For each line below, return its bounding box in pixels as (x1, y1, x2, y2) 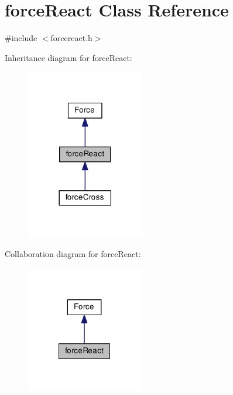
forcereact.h (50, 32, 92, 44)
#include (5, 32, 37, 44)
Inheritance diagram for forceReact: (5, 51, 132, 63)
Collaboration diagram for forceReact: (5, 247, 141, 259)
